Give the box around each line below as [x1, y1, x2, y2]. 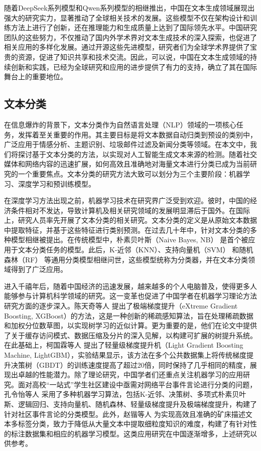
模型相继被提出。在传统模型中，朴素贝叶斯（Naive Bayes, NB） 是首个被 [11, 234, 248, 245]
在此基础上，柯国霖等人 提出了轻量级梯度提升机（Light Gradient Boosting [4, 340, 243, 350]
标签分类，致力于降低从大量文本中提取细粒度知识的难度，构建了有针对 [18, 418, 250, 429]
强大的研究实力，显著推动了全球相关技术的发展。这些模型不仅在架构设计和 [4, 12, 250, 23]
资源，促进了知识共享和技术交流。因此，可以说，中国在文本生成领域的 [18, 51, 250, 62]
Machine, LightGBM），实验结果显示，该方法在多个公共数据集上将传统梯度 [4, 350, 247, 360]
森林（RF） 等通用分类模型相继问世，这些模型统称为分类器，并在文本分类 [4, 254, 248, 264]
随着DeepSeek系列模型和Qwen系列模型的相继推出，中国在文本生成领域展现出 [4, 3, 255, 13]
